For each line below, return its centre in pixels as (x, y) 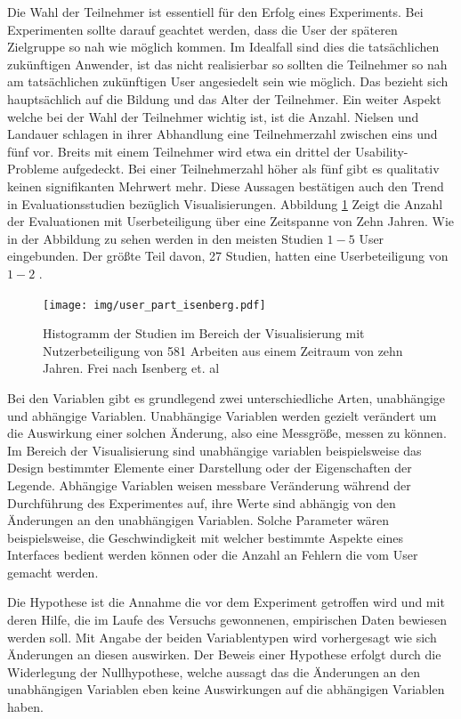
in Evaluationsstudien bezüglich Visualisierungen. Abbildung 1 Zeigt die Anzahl (225, 203)
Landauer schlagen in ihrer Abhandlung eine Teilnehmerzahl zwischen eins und (222, 134)
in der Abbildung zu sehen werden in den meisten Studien (165, 238)
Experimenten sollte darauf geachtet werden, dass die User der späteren (202, 29)
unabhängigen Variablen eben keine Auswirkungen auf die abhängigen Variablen (226, 689)
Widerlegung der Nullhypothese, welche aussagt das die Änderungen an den (214, 671)
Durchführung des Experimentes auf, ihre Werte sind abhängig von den (202, 502)
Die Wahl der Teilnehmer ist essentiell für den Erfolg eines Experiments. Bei (215, 12)
